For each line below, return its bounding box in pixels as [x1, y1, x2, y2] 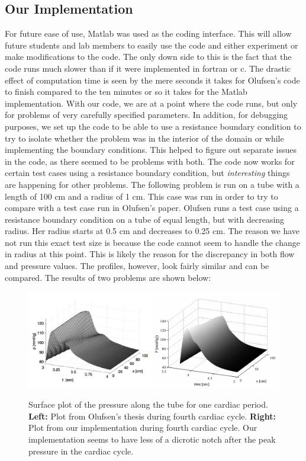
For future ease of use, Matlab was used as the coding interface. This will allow [5, 27, 292, 40]
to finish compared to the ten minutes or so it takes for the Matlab [5, 85, 247, 98]
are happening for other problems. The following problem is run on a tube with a [5, 178, 299, 190]
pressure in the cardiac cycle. [28, 444, 134, 457]
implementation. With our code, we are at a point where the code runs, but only [5, 97, 298, 109]
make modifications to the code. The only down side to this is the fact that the [5, 50, 292, 63]
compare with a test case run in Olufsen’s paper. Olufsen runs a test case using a [5, 201, 299, 214]
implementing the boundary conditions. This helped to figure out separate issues [5, 143, 297, 156]
